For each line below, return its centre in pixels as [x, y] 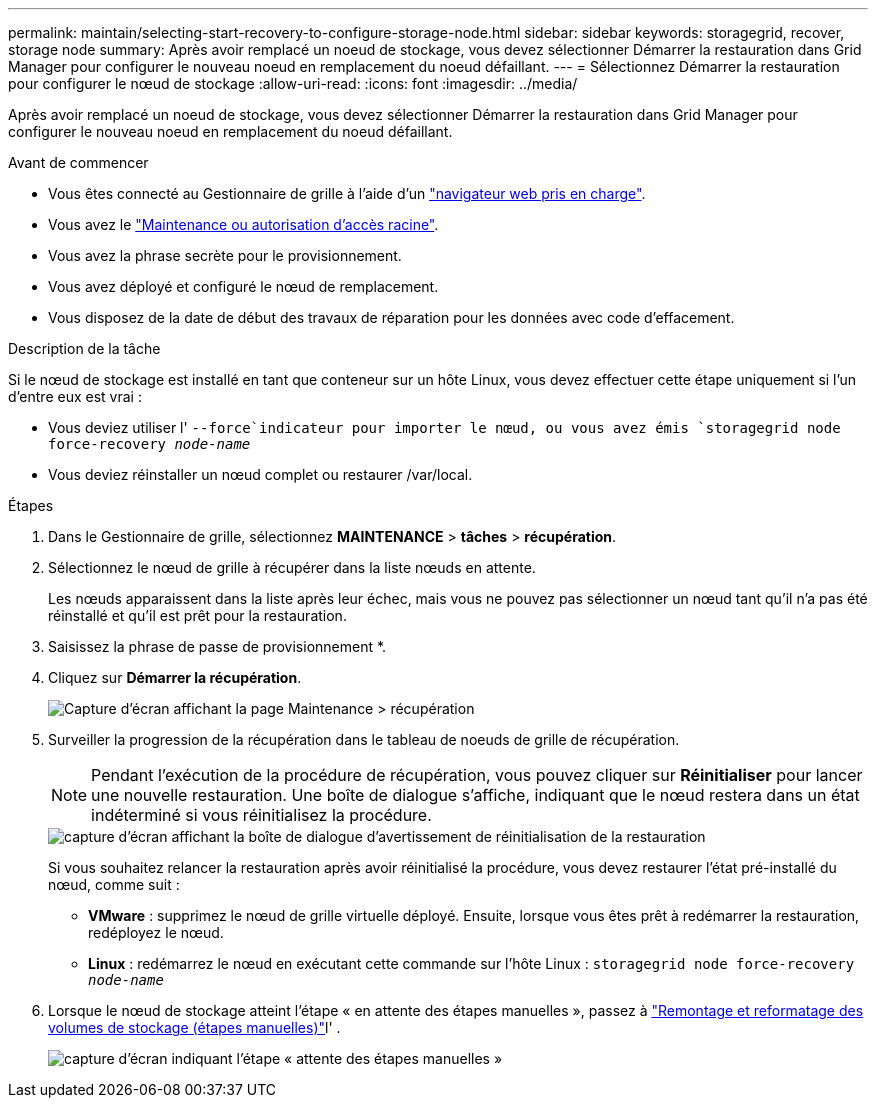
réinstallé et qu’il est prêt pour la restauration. [197, 615]
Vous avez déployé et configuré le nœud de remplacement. [243, 286]
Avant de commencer [78, 162]
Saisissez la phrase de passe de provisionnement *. [217, 646]
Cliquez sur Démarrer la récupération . [175, 677]
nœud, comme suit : [114, 884]
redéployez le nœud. [156, 932]
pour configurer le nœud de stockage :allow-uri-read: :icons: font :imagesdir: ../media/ [293, 83]
